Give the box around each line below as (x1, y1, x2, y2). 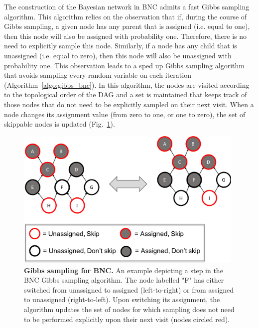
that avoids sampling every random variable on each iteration (4, 70, 191, 80)
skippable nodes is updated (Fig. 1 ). (4, 119, 115, 129)
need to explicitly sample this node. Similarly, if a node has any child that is (4, 40, 237, 51)
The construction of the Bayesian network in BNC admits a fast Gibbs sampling (4, 1, 250, 11)
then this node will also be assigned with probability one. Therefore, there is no (4, 30, 247, 41)
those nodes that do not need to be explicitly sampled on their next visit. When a (4, 99, 254, 109)
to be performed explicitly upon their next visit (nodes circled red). (24, 314, 230, 324)
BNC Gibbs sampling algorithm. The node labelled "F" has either (24, 275, 224, 285)
